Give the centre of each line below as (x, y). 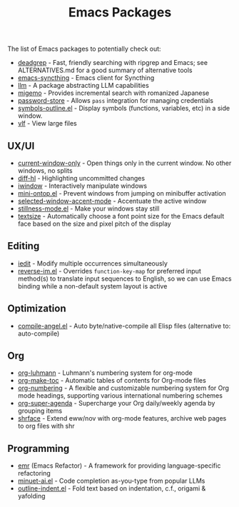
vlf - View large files (47, 124)
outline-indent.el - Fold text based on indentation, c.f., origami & (112, 488)
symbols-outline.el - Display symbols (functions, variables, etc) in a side (124, 109)
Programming (39, 448)
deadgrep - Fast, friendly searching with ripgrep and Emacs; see (113, 63)
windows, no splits (45, 171)
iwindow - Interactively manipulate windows (82, 186)
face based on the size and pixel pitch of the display (94, 224)
